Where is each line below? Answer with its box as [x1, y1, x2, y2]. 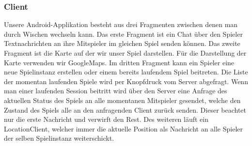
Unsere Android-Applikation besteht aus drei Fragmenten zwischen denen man [4, 19, 238, 29]
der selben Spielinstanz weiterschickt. [4, 133, 114, 143]
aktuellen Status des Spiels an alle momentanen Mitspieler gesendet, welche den [4, 95, 241, 105]
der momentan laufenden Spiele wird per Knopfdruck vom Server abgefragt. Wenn [4, 76, 248, 86]
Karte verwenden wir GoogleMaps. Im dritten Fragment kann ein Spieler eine [4, 57, 235, 67]
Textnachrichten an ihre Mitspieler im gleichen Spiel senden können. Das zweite [4, 38, 240, 48]
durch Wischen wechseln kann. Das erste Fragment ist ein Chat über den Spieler [4, 29, 243, 39]
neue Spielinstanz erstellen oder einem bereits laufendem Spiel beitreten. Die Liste [4, 67, 248, 77]
